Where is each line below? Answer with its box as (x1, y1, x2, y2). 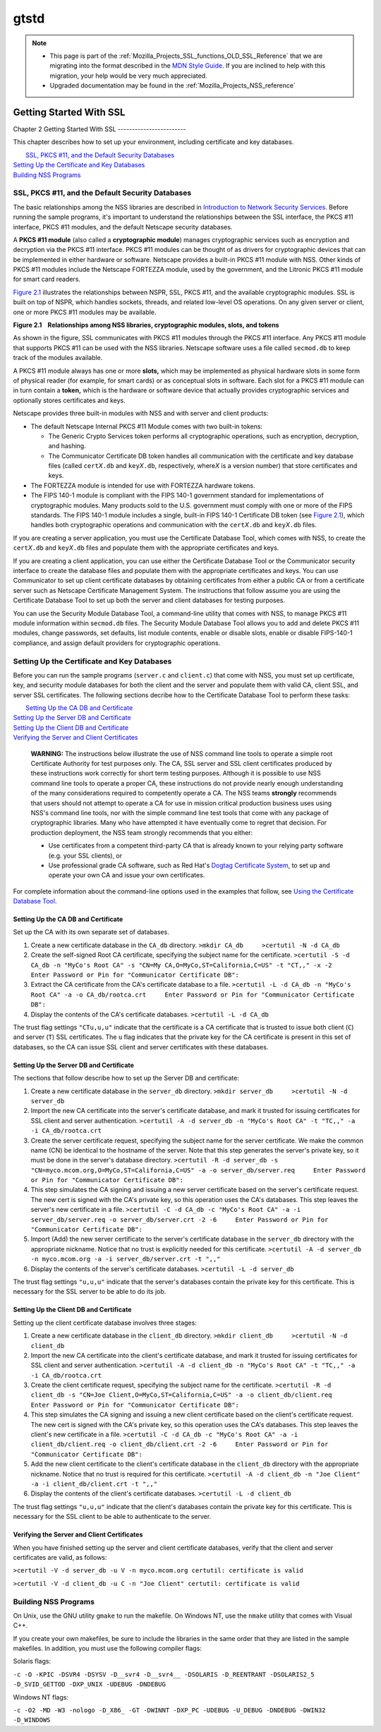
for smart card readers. (13, 275, 81, 284)
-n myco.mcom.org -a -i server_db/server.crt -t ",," (30, 1255, 221, 1263)
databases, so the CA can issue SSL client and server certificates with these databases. (13, 1042, 269, 1051)
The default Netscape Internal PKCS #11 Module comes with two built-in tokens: (30, 422, 263, 431)
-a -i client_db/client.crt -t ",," (30, 1480, 158, 1488)
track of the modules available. (13, 354, 103, 362)
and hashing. (48, 442, 86, 450)
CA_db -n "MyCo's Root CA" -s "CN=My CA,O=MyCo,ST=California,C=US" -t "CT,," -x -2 (30, 961, 332, 969)
